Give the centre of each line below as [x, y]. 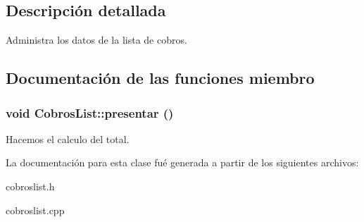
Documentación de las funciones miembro [160, 78]
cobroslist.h [30, 186]
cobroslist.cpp [35, 210]
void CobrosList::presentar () [90, 112]
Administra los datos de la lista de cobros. [96, 40]
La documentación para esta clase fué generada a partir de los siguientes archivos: [182, 162]
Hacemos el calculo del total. [68, 138]
